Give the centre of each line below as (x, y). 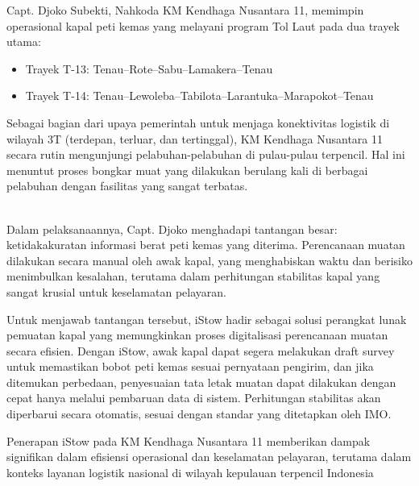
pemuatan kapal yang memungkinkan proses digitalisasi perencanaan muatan (197, 335)
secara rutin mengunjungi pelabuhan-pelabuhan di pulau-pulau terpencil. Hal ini (206, 154)
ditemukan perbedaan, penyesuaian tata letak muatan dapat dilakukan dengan (201, 382)
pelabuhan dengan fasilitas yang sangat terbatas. (127, 186)
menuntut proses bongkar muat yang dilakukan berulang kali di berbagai (187, 170)
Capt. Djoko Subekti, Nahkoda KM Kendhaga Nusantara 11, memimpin (185, 10)
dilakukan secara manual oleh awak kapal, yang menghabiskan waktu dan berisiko (209, 260)
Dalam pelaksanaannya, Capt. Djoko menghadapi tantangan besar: (172, 228)
